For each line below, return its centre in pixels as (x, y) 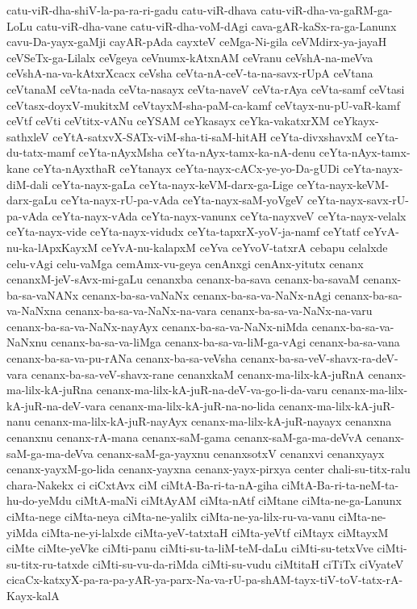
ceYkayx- (356, 121)
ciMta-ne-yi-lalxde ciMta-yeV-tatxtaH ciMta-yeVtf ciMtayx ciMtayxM (215, 532)
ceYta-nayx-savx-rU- (358, 200)
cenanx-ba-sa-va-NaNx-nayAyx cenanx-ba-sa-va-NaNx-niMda (157, 326)
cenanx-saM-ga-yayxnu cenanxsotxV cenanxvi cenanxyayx (241, 453)
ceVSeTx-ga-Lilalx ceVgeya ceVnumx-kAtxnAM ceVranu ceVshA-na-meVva (190, 57)
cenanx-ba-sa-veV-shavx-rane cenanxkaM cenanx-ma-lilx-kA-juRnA (198, 374)
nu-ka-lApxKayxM (52, 247)
